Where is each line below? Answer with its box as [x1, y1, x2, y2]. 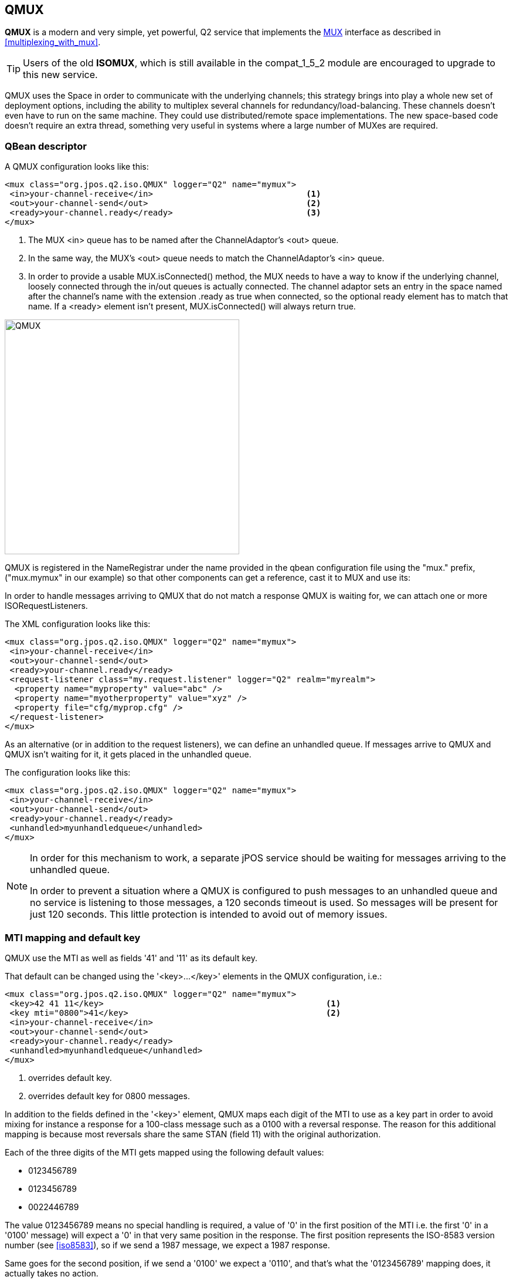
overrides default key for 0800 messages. [28, 1090, 190, 1101]
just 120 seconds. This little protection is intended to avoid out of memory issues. [30, 908, 388, 921]
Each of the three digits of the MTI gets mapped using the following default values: [5, 1147, 324, 1157]
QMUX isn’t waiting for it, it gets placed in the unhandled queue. [5, 749, 252, 760]
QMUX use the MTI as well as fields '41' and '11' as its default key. [5, 952, 257, 963]
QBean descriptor [5, 140, 87, 152]
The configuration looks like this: [5, 767, 131, 778]
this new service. [23, 69, 98, 81]
